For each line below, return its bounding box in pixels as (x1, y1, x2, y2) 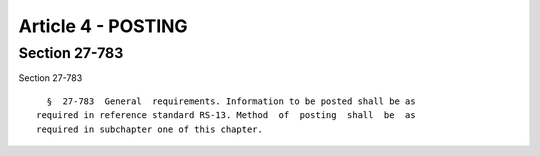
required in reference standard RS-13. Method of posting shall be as (36, 110, 416, 121)
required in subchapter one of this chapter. (36, 123, 264, 135)
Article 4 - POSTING (18, 15, 189, 37)
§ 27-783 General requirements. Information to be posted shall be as (46, 95, 416, 107)
